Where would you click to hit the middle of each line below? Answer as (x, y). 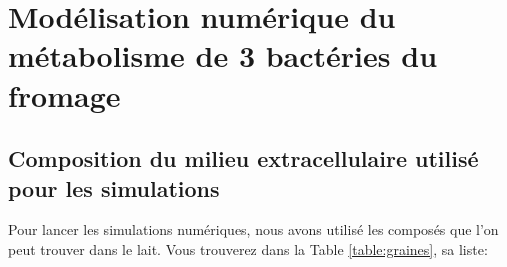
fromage (64, 94)
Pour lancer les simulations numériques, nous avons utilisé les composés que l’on (253, 229)
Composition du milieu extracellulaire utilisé (243, 158)
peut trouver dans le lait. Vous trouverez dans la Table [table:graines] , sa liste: (248, 248)
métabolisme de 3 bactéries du (223, 55)
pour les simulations (114, 187)
